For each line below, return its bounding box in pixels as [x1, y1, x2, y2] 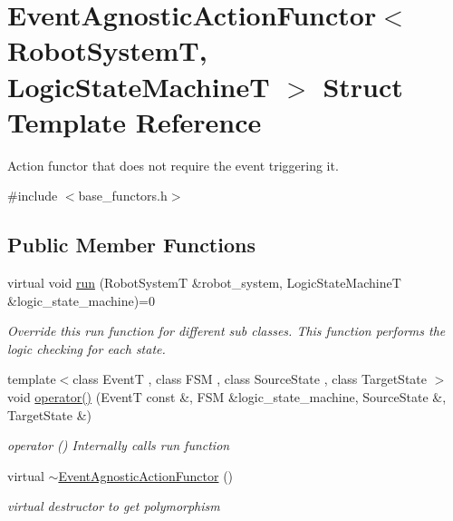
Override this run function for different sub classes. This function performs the [7, 321, 446, 340]
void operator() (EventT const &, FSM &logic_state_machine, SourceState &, [7, 388, 447, 407]
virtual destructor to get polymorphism [7, 496, 220, 516]
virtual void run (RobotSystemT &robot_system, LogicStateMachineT [7, 273, 401, 292]
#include [7, 186, 58, 205]
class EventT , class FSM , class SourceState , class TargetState [72, 369, 428, 388]
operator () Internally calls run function [7, 436, 230, 455]
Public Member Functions [7, 231, 255, 259]
